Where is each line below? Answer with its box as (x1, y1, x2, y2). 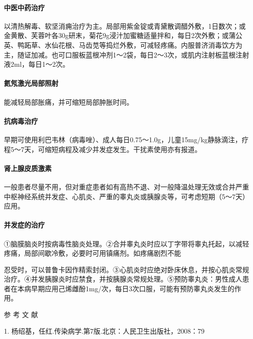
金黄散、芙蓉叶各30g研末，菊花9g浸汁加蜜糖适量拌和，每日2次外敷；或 (4, 30, 229, 40)
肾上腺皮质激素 (4, 163, 52, 173)
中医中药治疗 (4, 2, 45, 12)
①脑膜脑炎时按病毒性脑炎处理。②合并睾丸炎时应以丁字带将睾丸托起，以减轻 (4, 238, 249, 248)
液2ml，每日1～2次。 (4, 59, 70, 69)
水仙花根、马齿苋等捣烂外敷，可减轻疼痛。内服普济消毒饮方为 (44, 39, 242, 50)
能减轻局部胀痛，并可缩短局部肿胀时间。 (4, 96, 133, 107)
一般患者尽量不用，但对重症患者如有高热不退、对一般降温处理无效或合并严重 (4, 181, 249, 191)
